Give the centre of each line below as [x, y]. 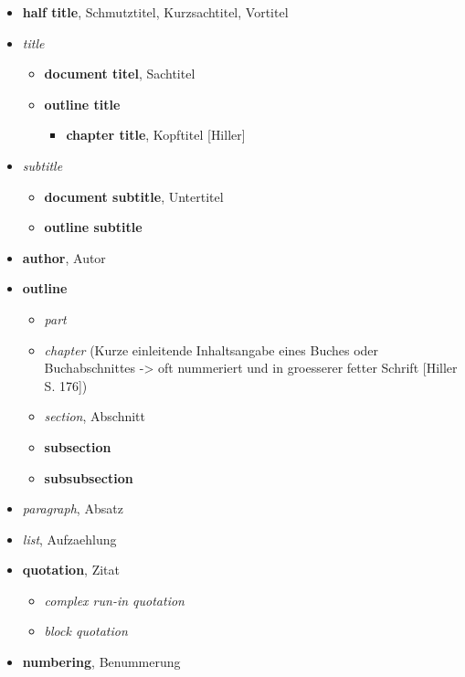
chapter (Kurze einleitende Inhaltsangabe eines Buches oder [211, 349]
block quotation [86, 631]
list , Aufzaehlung [69, 539]
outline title [82, 104]
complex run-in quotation [114, 600]
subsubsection [89, 477]
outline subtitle [93, 227]
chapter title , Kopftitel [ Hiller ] [156, 135]
